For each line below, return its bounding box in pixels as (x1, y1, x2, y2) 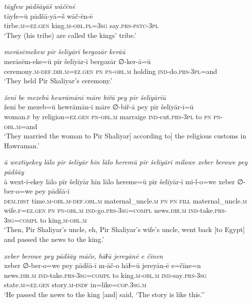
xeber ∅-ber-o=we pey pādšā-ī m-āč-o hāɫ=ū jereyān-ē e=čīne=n (4, 260, 201, 270)
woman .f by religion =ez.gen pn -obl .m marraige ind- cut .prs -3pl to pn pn (4, 111, 220, 121)
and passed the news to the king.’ (4, 234, 104, 244)
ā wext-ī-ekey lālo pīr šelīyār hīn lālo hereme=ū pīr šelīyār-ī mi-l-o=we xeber (4, 176, 235, 186)
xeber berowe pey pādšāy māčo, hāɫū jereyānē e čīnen (4, 250, 163, 261)
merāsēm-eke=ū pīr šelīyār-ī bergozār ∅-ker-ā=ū (4, 56, 151, 66)
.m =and (14, 121, 37, 131)
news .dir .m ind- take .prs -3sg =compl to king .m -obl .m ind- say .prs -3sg (4, 269, 207, 280)
